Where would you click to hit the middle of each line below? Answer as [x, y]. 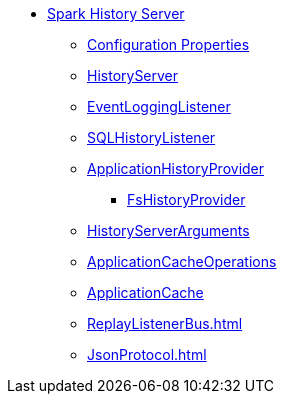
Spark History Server [116, 13]
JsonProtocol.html [147, 354]
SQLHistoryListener [151, 137]
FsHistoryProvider [186, 199]
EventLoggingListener [159, 106]
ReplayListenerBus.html [165, 323]
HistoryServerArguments [168, 230]
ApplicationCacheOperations [182, 261]
